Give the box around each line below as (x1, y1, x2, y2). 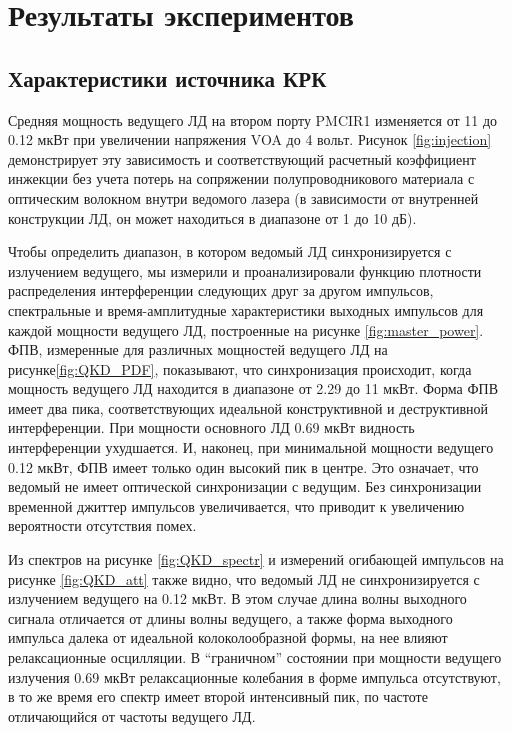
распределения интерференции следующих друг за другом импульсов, (8, 280, 434, 301)
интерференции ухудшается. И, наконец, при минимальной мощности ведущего (8, 437, 494, 458)
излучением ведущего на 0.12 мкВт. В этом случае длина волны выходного (8, 588, 467, 609)
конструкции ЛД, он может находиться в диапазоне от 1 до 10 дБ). (8, 207, 417, 228)
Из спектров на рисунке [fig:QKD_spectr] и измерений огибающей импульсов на (8, 549, 504, 570)
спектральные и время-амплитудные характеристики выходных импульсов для (8, 299, 484, 320)
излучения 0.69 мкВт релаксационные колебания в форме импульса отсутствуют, (8, 666, 501, 687)
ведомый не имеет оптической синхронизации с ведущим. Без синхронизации (8, 476, 482, 497)
